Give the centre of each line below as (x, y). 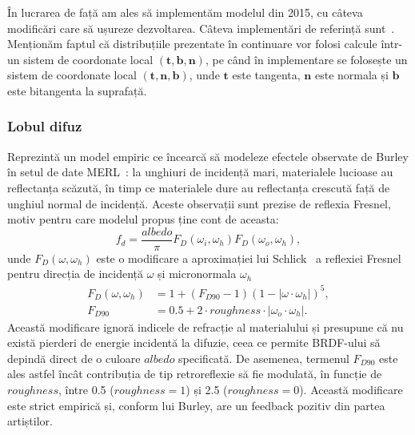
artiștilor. (30, 421)
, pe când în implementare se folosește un (306, 59)
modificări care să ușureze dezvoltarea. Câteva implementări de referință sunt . (201, 28)
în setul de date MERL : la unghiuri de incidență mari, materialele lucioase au (200, 172)
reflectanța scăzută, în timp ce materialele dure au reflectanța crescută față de (199, 187)
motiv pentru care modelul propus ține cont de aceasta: (143, 219)
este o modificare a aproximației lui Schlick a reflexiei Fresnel (249, 258)
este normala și (351, 75)
